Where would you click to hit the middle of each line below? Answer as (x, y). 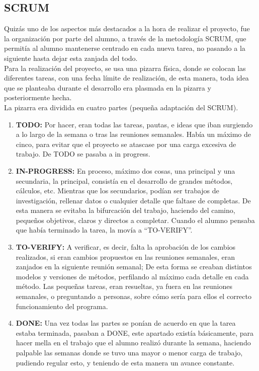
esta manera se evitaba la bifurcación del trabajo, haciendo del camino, (125, 210)
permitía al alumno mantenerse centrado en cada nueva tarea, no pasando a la (125, 48)
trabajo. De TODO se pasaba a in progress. (83, 154)
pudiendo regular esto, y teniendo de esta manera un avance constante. (125, 362)
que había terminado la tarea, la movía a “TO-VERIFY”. (104, 230)
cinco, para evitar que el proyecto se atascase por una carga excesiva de (126, 144)
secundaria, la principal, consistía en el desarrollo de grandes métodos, (124, 180)
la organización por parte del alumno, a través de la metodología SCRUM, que (125, 38)
